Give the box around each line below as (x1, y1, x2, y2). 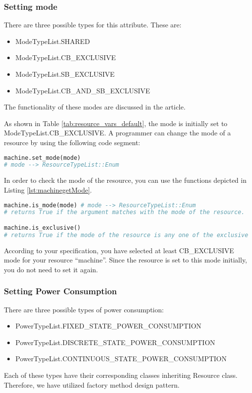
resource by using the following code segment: (4, 137, 140, 147)
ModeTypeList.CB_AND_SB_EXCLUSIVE (15, 85, 150, 95)
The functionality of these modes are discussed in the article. (4, 102, 186, 112)
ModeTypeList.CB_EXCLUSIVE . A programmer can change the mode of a (4, 128, 231, 138)
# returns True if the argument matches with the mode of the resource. (4, 209, 245, 216)
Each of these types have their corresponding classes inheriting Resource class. (4, 370, 238, 380)
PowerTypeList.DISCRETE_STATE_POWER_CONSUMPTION (15, 337, 215, 347)
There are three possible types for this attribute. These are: (4, 20, 182, 30)
